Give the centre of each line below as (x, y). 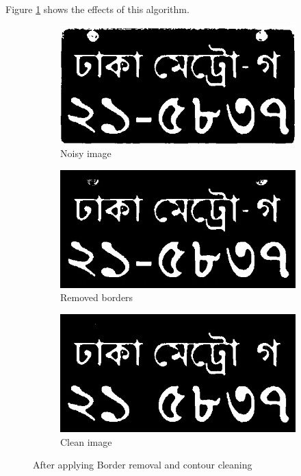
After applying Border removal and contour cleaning (143, 465)
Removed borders (97, 297)
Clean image (86, 441)
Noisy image (86, 153)
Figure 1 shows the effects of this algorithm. (97, 9)
